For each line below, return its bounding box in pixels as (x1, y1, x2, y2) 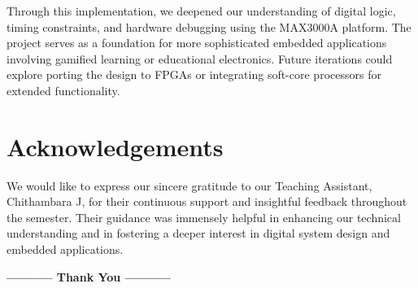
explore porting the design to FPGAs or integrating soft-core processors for (7, 66, 381, 83)
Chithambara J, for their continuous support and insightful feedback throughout (7, 193, 407, 210)
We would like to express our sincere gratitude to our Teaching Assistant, (7, 177, 372, 194)
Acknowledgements (7, 129, 224, 163)
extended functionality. (7, 81, 120, 98)
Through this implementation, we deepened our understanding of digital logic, (7, 2, 396, 19)
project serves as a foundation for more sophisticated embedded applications (7, 34, 387, 51)
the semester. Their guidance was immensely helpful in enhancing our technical (7, 208, 401, 225)
